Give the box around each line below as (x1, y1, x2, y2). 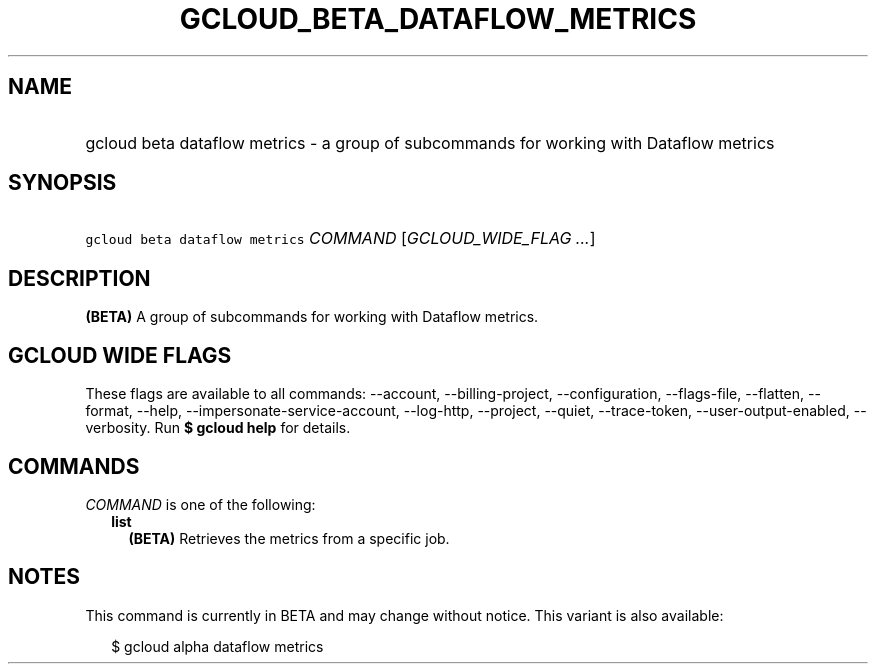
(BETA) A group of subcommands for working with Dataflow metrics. (85, 308, 539, 326)
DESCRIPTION (8, 265, 151, 291)
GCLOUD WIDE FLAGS (8, 342, 232, 368)
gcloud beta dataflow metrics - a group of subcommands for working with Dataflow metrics (85, 132, 775, 153)
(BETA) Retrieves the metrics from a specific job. (128, 529, 450, 547)
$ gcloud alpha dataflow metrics (111, 637, 324, 655)
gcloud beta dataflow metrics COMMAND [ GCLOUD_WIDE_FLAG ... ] (85, 228, 596, 249)
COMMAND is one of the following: (85, 495, 316, 513)
